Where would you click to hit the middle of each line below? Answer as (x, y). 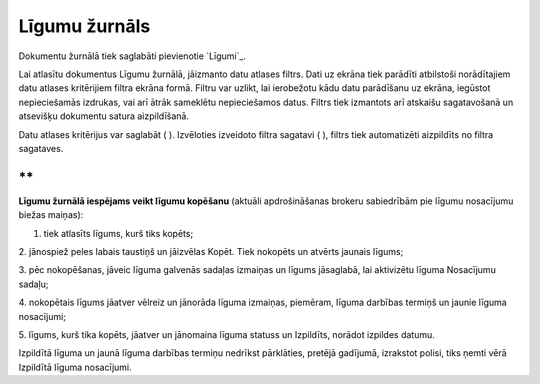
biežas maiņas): (51, 215)
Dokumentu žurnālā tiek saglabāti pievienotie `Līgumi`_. (132, 56)
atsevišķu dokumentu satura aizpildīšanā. (104, 116)
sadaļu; (33, 284)
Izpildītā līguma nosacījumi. (75, 367)
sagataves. (41, 148)
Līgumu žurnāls (84, 26)
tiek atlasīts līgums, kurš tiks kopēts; (118, 233)
